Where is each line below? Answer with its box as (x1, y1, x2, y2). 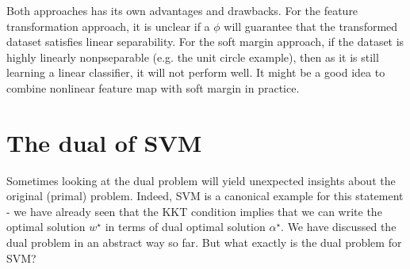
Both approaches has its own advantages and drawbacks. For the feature (6, 2, 358, 18)
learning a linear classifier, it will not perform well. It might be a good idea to (6, 64, 385, 81)
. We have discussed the (281, 218, 397, 235)
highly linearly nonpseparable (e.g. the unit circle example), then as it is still (6, 48, 379, 65)
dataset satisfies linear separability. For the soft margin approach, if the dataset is (6, 33, 404, 50)
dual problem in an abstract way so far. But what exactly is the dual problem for (6, 234, 402, 251)
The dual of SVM (6, 126, 202, 158)
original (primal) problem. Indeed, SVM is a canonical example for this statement (6, 188, 404, 204)
